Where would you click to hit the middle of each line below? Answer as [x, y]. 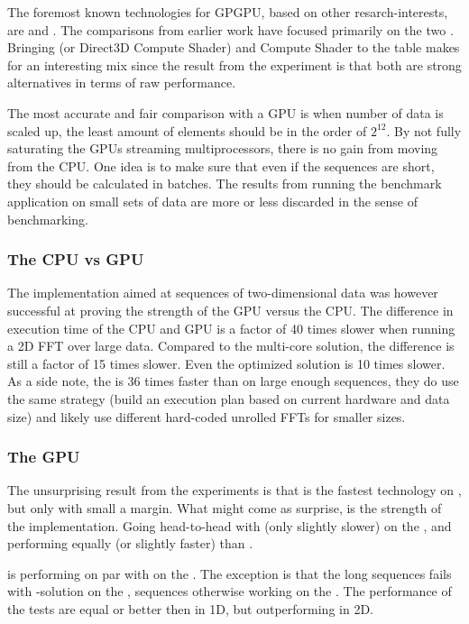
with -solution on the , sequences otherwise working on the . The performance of [230, 591]
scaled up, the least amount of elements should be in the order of [187, 130]
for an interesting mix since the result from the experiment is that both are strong [234, 64]
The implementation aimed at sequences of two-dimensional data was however [223, 293]
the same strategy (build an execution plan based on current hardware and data [229, 398]
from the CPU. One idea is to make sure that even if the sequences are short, [221, 165]
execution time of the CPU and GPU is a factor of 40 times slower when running [231, 328]
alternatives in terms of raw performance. [122, 83]
